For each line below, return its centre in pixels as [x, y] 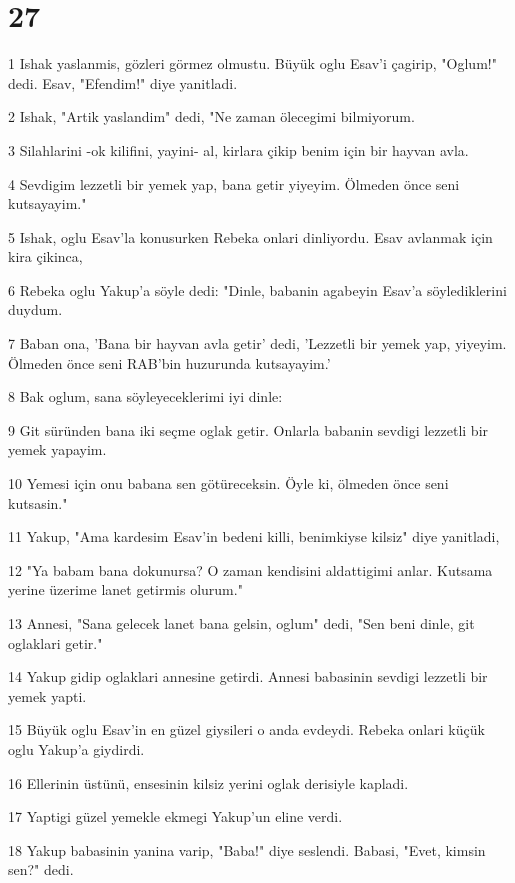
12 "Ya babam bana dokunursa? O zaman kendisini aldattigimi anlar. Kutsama [250, 569]
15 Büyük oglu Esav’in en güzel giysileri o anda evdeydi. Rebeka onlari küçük [246, 729]
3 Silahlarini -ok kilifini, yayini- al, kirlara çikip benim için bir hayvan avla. [238, 149]
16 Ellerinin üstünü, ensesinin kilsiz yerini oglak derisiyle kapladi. [208, 782]
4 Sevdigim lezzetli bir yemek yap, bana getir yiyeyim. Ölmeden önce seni [234, 183]
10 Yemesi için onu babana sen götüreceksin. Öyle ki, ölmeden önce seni [228, 483]
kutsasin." [38, 502]
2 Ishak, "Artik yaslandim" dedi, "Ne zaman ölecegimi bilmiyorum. [211, 116]
